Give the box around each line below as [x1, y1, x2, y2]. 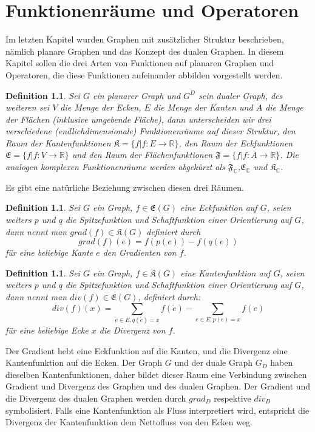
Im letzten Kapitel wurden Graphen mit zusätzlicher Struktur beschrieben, [5, 33, 284, 46]
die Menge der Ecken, [60, 101, 141, 114]
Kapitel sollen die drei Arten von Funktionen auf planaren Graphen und [5, 57, 274, 69]
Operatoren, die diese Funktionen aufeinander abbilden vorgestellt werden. [5, 68, 283, 81]
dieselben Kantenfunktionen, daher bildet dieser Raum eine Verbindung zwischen [5, 368, 307, 380]
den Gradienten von [103, 246, 177, 259]
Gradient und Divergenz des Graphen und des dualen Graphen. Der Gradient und [5, 380, 311, 393]
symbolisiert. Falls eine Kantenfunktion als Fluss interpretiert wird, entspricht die [5, 403, 310, 416]
